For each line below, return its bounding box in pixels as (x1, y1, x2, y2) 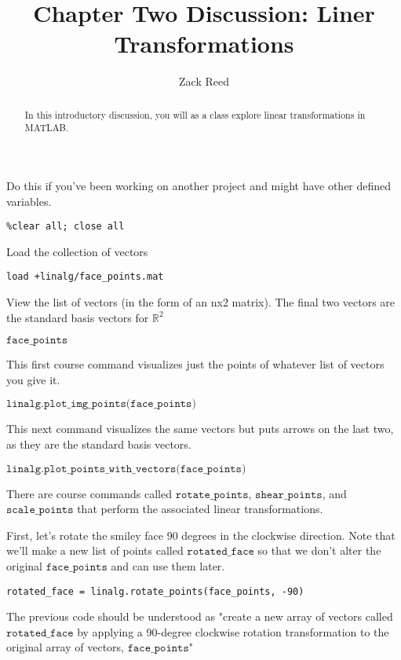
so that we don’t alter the (257, 542, 381, 559)
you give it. (6, 371, 60, 387)
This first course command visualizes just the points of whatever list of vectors (6, 356, 385, 372)
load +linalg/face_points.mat (6, 271, 164, 283)
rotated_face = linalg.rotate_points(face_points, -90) (6, 585, 304, 597)
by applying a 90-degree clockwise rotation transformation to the (77, 623, 389, 640)
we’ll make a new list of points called (6, 542, 184, 559)
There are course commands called (6, 485, 173, 501)
